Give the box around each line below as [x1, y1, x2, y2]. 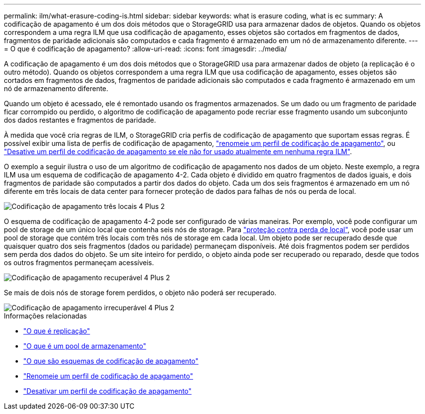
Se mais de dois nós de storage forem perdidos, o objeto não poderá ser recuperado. [4, 288, 277, 297]
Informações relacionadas [4, 312, 87, 320]
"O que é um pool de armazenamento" [23, 342, 147, 350]
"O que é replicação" [23, 327, 90, 335]
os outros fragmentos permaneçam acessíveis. [4, 258, 154, 267]
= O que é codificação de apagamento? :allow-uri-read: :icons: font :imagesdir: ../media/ [4, 45, 287, 53]
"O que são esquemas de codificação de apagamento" [23, 357, 199, 365]
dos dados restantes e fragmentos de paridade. [4, 116, 156, 124]
